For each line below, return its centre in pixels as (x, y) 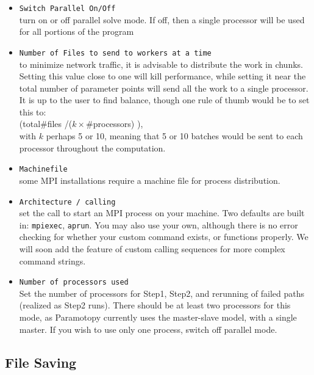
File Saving (41, 362)
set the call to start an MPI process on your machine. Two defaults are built (162, 213)
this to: (33, 111)
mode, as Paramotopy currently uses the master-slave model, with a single (158, 317)
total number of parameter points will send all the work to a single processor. (164, 88)
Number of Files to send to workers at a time (115, 53)
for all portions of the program (77, 31)
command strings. (52, 260)
